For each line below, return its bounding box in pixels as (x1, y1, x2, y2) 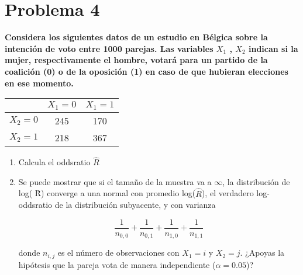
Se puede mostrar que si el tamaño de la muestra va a (18, 175, 212, 187)
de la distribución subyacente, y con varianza (54, 199, 216, 211)
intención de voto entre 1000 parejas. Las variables (5, 42, 214, 54)
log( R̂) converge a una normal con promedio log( (18, 187, 196, 199)
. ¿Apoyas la (240, 246, 285, 259)
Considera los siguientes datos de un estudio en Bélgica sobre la (5, 31, 268, 43)
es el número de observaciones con (57, 246, 180, 259)
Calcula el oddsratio (18, 156, 91, 168)
